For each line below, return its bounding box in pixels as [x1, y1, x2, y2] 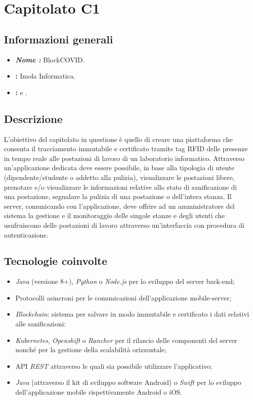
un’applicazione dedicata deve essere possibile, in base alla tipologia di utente [4, 162, 235, 173]
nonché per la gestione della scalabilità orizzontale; [15, 344, 166, 355]
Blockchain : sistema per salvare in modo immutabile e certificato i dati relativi [15, 309, 250, 319]
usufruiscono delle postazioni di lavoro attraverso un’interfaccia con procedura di [4, 220, 245, 230]
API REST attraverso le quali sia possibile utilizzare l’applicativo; [15, 360, 212, 371]
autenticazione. [4, 229, 49, 240]
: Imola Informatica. [15, 71, 75, 81]
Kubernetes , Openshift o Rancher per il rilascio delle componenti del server [15, 335, 237, 345]
